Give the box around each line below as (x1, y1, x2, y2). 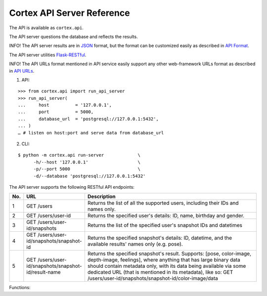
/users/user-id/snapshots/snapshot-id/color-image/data (87, 275, 219, 282)
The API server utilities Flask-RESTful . (9, 52, 87, 58)
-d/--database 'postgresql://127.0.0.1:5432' (33, 173, 146, 179)
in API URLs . (9, 68, 35, 74)
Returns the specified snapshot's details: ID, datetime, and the (87, 235, 232, 242)
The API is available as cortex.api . (9, 25, 84, 31)
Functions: (9, 285, 31, 291)
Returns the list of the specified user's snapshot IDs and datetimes (87, 222, 242, 229)
